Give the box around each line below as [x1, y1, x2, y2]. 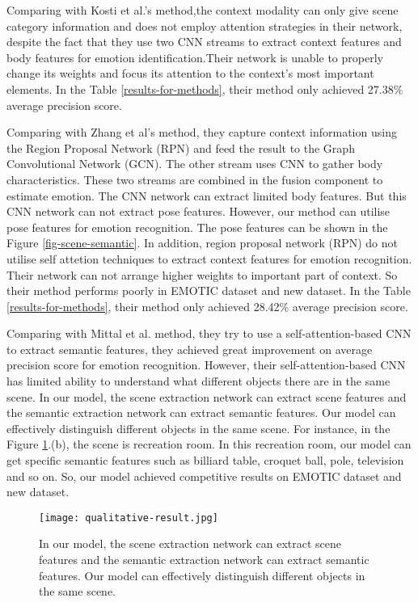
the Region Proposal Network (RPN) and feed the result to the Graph [6, 139, 355, 156]
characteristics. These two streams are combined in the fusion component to [6, 170, 383, 187]
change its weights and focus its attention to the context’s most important [6, 65, 374, 82]
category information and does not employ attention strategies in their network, [6, 17, 403, 34]
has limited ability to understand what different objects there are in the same [6, 373, 391, 389]
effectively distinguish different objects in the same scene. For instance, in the [6, 419, 391, 436]
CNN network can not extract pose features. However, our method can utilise [6, 203, 391, 220]
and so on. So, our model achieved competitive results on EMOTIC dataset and [6, 467, 402, 484]
